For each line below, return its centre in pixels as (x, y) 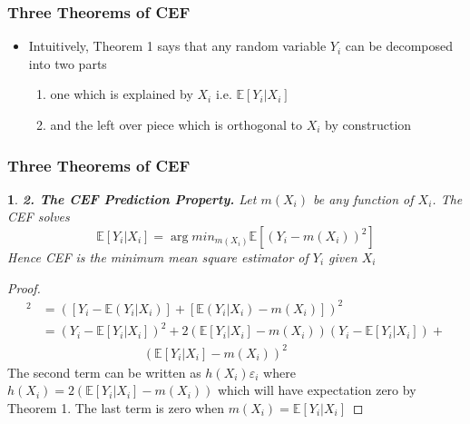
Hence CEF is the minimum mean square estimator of (158, 257)
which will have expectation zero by (317, 390)
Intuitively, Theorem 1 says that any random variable (177, 46)
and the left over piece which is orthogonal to (176, 124)
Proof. (24, 287)
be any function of (363, 198)
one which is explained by (122, 94)
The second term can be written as (104, 372)
